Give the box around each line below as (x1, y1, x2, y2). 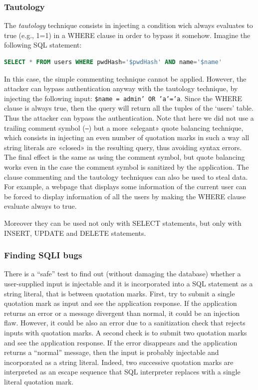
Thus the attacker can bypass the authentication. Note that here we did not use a (4, 113, 254, 123)
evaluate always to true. (4, 201, 77, 211)
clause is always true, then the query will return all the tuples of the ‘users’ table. (4, 103, 254, 113)
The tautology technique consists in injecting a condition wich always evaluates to (4, 20, 253, 31)
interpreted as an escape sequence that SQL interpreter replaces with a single (4, 366, 241, 377)
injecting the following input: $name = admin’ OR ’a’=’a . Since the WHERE (4, 93, 242, 103)
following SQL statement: (4, 40, 82, 50)
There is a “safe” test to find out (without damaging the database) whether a (4, 268, 241, 279)
